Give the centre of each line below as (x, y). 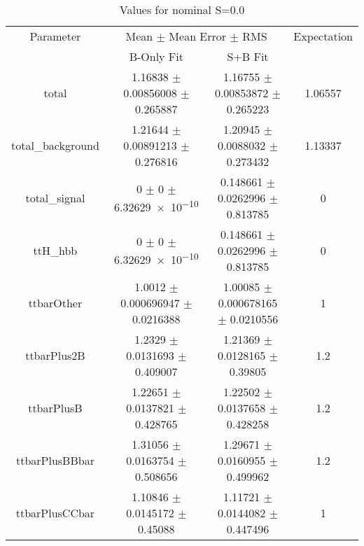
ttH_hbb (55, 250)
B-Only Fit (156, 56)
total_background (55, 145)
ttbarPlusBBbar (55, 460)
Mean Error (198, 36)
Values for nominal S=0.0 (182, 9)
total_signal (55, 198)
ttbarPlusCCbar (55, 513)
